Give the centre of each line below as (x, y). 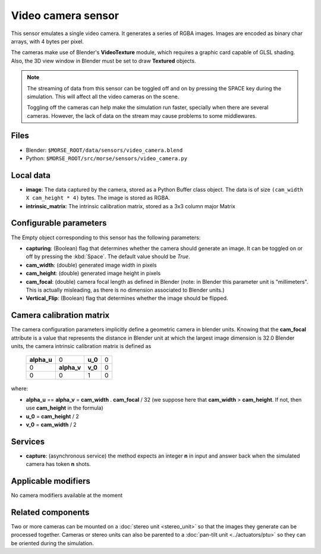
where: (20, 389)
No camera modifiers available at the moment (67, 495)
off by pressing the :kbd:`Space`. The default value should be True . (108, 256)
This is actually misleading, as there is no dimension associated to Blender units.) (125, 290)
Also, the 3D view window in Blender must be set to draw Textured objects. (103, 61)
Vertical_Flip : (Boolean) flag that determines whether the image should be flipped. (127, 298)
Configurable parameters (59, 223)
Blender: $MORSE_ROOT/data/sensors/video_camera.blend (104, 150)
